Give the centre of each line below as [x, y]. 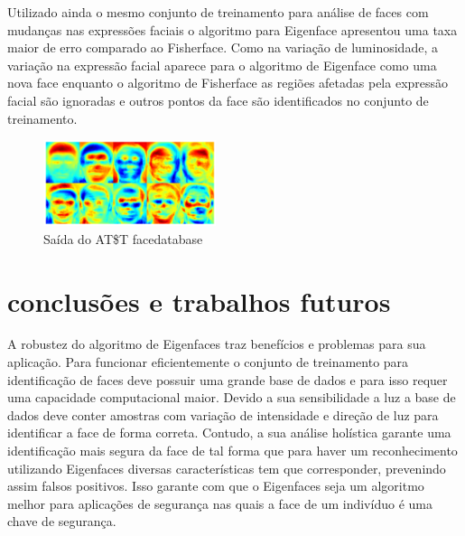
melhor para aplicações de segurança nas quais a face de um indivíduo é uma [220, 503]
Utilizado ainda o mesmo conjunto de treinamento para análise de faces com [218, 12]
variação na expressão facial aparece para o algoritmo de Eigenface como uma [222, 65]
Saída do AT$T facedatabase [123, 238]
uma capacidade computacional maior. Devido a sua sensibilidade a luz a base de [232, 397]
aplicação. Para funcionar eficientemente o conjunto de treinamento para [208, 362]
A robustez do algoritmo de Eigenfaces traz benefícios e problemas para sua [217, 344]
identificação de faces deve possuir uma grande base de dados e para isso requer [228, 379]
